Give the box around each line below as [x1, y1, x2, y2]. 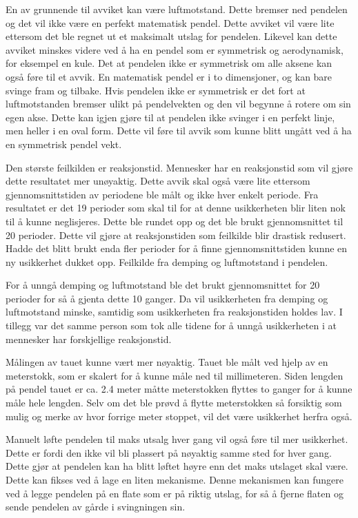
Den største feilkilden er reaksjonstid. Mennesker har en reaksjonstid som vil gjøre [6, 160, 353, 174]
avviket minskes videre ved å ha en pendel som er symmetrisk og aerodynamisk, [6, 42, 344, 56]
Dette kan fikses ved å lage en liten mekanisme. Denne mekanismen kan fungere [6, 473, 344, 486]
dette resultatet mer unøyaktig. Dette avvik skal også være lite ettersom [6, 174, 310, 188]
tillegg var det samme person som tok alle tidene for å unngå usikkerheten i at [6, 318, 337, 333]
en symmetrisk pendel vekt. [6, 136, 122, 151]
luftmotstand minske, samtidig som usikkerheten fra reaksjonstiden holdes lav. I [6, 304, 343, 319]
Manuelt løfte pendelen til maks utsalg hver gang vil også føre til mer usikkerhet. [6, 432, 348, 446]
